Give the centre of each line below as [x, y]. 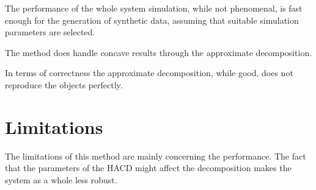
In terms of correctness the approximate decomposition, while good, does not [149, 73]
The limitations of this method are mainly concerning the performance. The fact [156, 156]
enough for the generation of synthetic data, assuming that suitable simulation [152, 20]
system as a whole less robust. [61, 179]
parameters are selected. [50, 32]
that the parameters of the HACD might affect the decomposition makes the [148, 168]
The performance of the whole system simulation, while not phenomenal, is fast [154, 8]
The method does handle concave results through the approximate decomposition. [159, 52]
